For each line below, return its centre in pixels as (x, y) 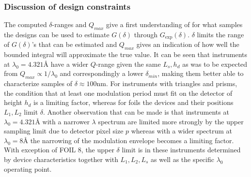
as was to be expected (215, 64)
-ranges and (69, 24)
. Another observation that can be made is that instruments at (136, 112)
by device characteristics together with (61, 159)
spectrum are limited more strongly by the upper (171, 121)
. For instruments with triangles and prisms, (172, 83)
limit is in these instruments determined (181, 150)
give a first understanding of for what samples (174, 24)
